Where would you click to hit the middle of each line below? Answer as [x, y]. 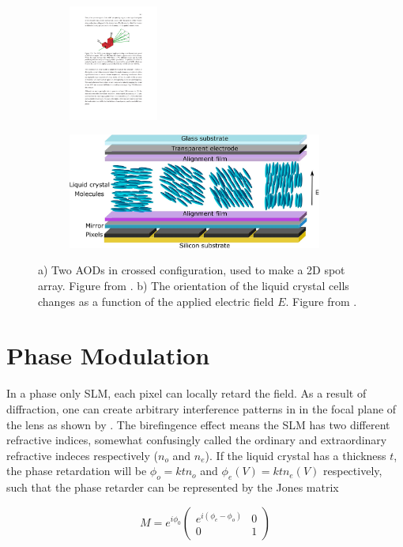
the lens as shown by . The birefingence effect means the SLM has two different [198, 424]
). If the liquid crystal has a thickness [296, 455]
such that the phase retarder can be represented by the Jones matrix [173, 487]
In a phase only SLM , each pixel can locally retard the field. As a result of [186, 393]
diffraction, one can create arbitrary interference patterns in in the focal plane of [201, 408]
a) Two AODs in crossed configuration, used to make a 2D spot [192, 270]
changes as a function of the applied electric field [156, 301]
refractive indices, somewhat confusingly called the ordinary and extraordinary [197, 440]
